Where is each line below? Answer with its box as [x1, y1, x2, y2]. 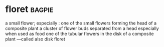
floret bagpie [5, 3, 54, 15]
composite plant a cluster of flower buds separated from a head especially [5, 25, 159, 31]
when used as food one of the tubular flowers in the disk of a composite [5, 30, 154, 36]
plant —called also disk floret [5, 36, 65, 42]
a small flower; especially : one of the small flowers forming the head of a [5, 20, 157, 26]
